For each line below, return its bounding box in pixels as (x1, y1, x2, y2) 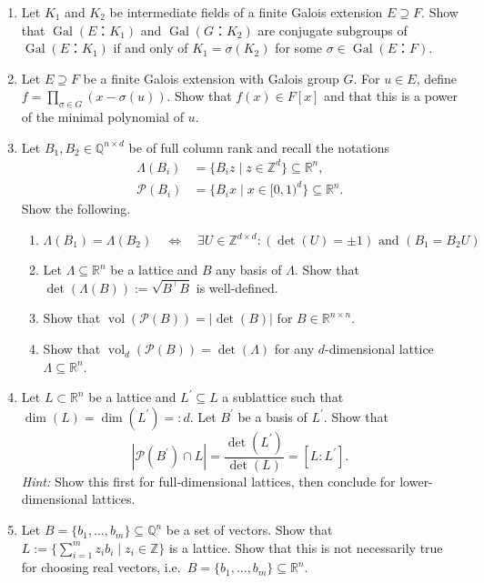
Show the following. (21, 199, 131, 218)
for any (274, 339, 315, 358)
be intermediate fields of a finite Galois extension (109, 3, 383, 21)
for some (275, 38, 323, 57)
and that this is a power (324, 86, 458, 106)
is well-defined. (196, 277, 278, 297)
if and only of (113, 38, 188, 57)
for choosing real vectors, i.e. (21, 558, 181, 577)
